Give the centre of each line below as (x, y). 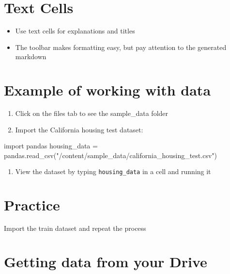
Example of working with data (107, 90)
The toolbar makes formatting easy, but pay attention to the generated (121, 47)
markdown (31, 56)
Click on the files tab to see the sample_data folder (92, 113)
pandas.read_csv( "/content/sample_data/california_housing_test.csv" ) (111, 155)
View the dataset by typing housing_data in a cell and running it (113, 171)
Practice (32, 205)
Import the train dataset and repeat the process (75, 228)
